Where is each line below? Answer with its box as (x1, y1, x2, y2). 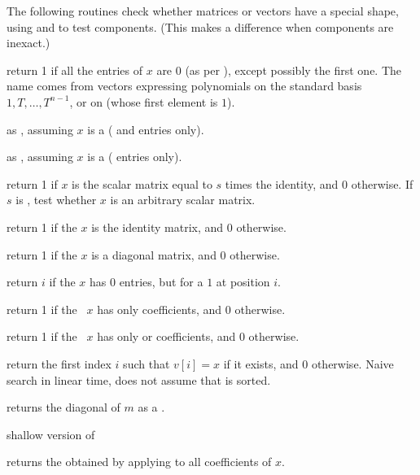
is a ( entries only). (87, 148, 182, 165)
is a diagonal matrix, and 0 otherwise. (91, 246, 280, 263)
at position (216, 273, 270, 290)
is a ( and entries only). (87, 120, 204, 137)
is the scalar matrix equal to (72, 175, 212, 192)
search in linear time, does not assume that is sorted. (7, 371, 271, 388)
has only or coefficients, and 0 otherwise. (97, 328, 300, 345)
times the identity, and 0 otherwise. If (225, 175, 413, 192)
